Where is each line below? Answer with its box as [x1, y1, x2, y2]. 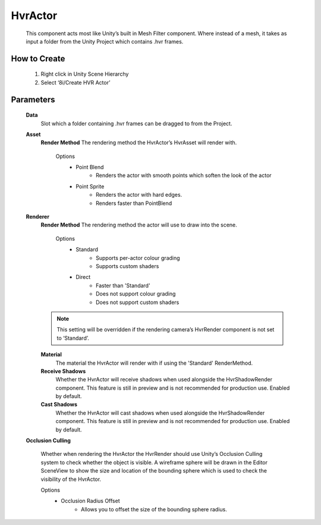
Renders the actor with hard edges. [96, 191, 182, 198]
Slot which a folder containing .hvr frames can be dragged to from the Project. [40, 120, 232, 127]
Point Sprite [75, 182, 105, 190]
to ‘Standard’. [56, 334, 89, 341]
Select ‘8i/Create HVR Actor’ [40, 79, 111, 86]
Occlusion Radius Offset [61, 498, 120, 505]
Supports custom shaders [96, 263, 159, 269]
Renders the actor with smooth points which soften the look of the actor [96, 172, 272, 179]
